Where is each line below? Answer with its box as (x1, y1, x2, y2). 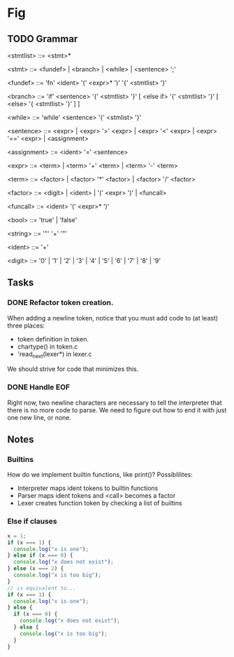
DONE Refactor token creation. (7, 298, 114, 308)
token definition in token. (17, 334, 89, 343)
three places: (7, 321, 45, 330)
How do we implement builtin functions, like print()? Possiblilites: (7, 470, 193, 479)
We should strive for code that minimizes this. (7, 365, 139, 373)
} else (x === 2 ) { (7, 565, 64, 572)
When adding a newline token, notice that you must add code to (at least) (7, 313, 219, 322)
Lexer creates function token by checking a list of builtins (17, 499, 183, 508)
